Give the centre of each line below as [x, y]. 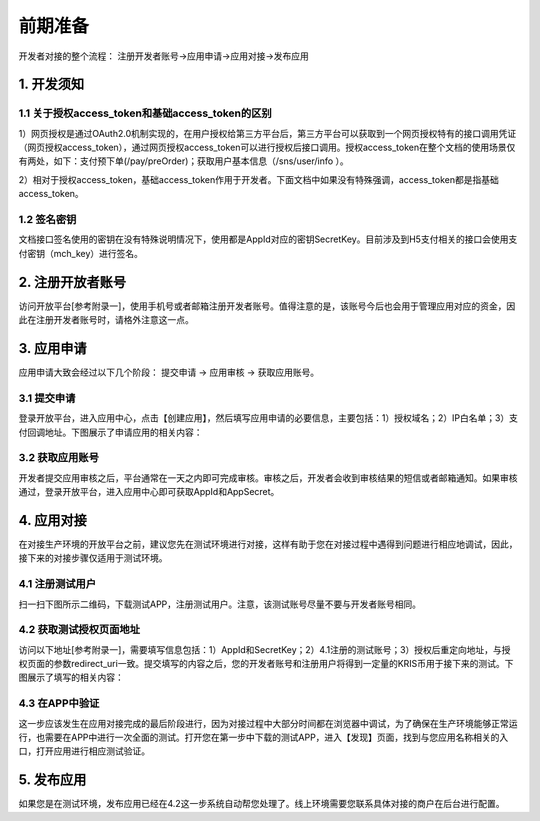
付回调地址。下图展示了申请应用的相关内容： [110, 432]
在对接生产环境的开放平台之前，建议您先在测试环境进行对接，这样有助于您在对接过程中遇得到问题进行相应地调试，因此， [268, 544]
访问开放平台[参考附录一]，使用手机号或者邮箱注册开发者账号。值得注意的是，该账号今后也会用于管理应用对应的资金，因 [267, 306]
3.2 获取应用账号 [59, 458]
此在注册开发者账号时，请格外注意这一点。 [106, 320]
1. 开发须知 [51, 84]
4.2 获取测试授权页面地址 [79, 630]
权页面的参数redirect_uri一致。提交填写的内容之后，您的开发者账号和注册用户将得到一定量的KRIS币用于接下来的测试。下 [266, 664]
